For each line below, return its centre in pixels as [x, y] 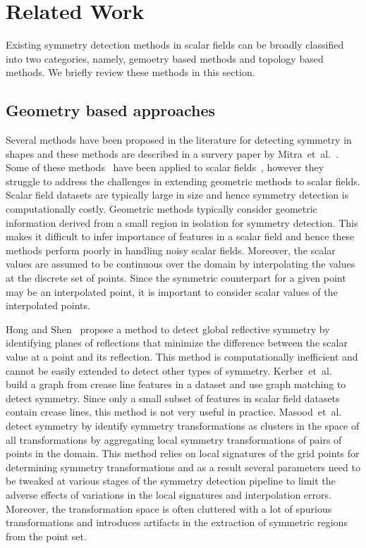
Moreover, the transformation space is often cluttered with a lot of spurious [169, 508]
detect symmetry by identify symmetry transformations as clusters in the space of [183, 425]
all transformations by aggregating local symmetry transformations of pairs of [174, 439]
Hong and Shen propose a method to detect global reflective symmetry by [168, 329]
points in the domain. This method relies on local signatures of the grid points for [183, 453]
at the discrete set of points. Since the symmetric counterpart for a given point [176, 278]
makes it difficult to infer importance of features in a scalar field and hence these [180, 236]
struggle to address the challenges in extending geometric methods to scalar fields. [183, 181]
